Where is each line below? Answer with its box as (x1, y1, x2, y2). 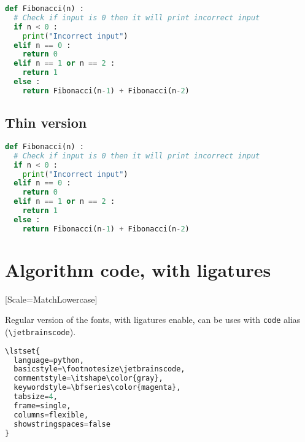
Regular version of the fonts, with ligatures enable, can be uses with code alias (5, 313, 301, 326)
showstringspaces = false (14, 419, 110, 428)
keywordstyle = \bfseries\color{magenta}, (14, 383, 181, 392)
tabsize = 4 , (14, 392, 58, 401)
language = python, (14, 355, 84, 365)
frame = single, (14, 401, 71, 410)
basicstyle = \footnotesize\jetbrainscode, (14, 365, 185, 374)
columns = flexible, (14, 410, 89, 419)
